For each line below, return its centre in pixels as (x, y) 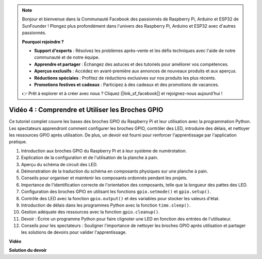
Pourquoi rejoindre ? (43, 42)
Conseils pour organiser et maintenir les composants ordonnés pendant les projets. (104, 178)
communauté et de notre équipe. (67, 57)
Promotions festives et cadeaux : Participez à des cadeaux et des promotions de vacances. (127, 85)
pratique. (18, 142)
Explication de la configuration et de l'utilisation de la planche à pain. (90, 157)
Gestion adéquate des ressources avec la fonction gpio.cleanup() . (90, 212)
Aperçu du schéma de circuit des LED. (59, 164)
